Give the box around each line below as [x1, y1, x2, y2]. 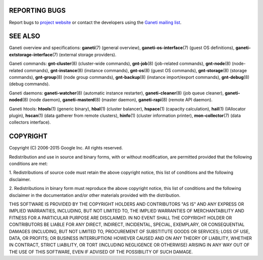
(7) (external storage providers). [52, 52, 116, 57]
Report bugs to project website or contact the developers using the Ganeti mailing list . [9, 19, 182, 25]
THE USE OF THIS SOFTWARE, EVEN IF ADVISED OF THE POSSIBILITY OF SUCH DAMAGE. [9, 249, 193, 255]
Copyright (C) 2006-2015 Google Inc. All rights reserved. [9, 145, 123, 151]
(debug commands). [9, 81, 50, 87]
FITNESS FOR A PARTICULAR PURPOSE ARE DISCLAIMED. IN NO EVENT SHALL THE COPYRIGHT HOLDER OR [9, 215, 232, 221]
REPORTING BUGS [9, 6, 66, 15]
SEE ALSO [9, 32, 40, 40]
